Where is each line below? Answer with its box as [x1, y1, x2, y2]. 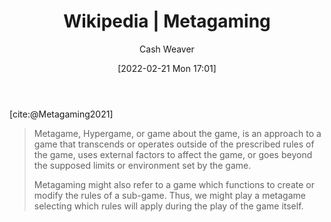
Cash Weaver [139, 43, 195, 55]
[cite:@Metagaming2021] [9, 108, 114, 120]
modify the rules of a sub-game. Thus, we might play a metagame [33, 189, 306, 201]
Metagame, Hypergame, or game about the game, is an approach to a [33, 127, 322, 139]
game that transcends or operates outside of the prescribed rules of [33, 138, 315, 150]
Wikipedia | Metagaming [63, 10, 271, 33]
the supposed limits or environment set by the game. [33, 159, 252, 171]
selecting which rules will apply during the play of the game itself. [33, 200, 304, 212]
